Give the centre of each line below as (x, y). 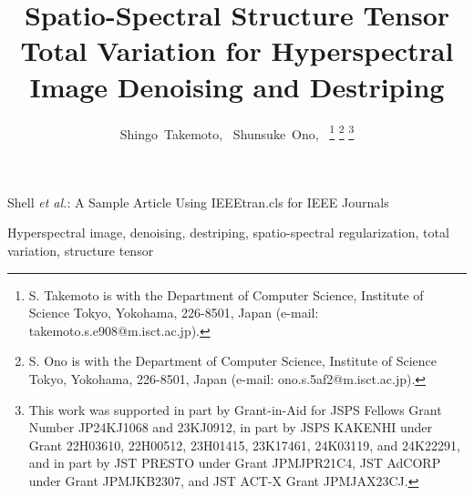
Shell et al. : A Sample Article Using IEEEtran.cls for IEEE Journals (198, 202)
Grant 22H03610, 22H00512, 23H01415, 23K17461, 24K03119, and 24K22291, (244, 445)
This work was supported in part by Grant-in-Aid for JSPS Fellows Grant (235, 409)
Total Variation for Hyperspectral (237, 51)
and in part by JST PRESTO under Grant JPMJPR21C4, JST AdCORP (235, 463)
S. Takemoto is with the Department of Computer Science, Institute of (226, 294)
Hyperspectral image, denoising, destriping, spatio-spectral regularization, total (228, 233)
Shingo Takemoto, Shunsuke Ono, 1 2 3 (237, 132)
